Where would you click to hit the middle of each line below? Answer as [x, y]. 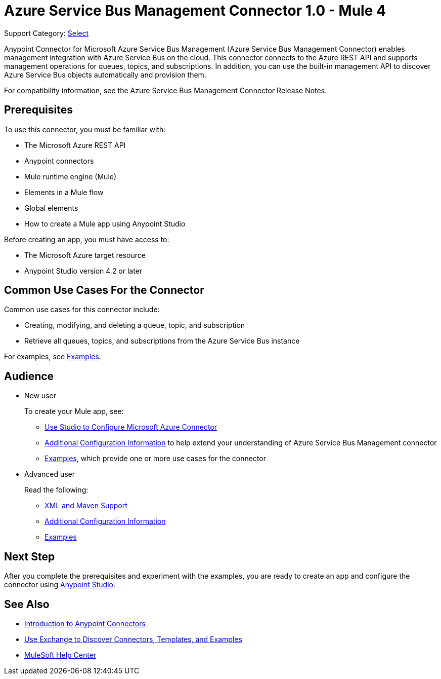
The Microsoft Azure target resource [85, 255]
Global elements [51, 208]
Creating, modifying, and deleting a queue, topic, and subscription [135, 325]
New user [40, 396]
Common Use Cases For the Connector [104, 290]
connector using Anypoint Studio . [60, 585]
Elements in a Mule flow [64, 192]
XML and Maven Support [86, 506]
